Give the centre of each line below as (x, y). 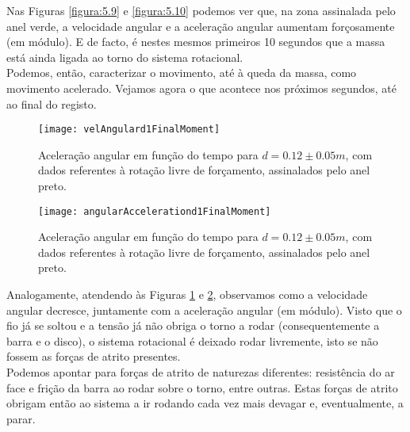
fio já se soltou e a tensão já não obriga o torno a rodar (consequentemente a (193, 325)
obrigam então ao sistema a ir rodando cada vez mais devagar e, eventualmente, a (205, 403)
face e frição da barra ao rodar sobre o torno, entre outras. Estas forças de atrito (202, 387)
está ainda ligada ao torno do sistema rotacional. (125, 57)
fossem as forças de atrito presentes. (94, 356)
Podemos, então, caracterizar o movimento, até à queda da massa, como (182, 73)
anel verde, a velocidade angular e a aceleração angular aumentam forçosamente (201, 26)
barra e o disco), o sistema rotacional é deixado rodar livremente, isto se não (192, 340)
